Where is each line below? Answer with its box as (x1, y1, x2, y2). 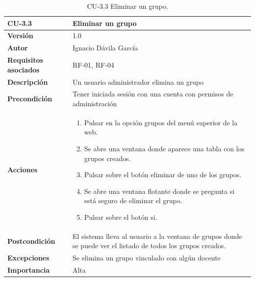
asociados (7, 64, 40, 74)
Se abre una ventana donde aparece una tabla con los (84, 143, 245, 154)
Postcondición (7, 235, 55, 246)
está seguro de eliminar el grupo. (84, 195, 182, 206)
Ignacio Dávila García (72, 43, 138, 53)
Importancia (7, 265, 50, 275)
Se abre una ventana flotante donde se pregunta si (84, 186, 235, 196)
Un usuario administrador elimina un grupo (72, 76, 204, 87)
